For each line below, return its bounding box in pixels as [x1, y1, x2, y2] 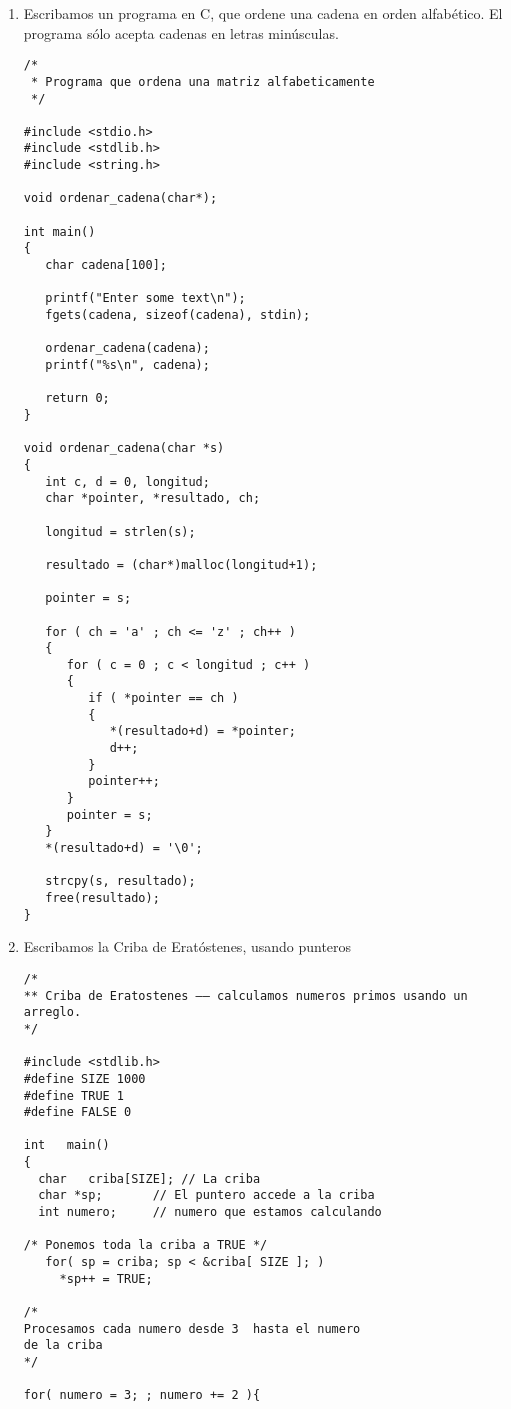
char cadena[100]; [45, 258, 167, 273]
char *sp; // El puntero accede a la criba [38, 1188, 375, 1203]
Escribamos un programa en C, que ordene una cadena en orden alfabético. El [23, 3, 503, 23]
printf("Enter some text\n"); [45, 291, 246, 306]
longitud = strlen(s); [45, 524, 196, 539]
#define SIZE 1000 [23, 1071, 146, 1086]
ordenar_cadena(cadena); [45, 341, 210, 356]
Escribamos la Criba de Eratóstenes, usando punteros [23, 936, 352, 957]
